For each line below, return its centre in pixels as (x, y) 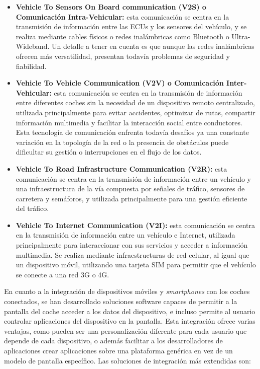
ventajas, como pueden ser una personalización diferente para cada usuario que (125, 330)
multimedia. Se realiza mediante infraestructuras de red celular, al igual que (133, 254)
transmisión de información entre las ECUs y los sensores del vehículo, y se (131, 26)
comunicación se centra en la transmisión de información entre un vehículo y (133, 178)
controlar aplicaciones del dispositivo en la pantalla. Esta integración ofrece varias (130, 321)
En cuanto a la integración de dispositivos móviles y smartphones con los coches (127, 291)
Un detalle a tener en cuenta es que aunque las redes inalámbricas (153, 46)
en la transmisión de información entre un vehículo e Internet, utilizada (125, 235)
